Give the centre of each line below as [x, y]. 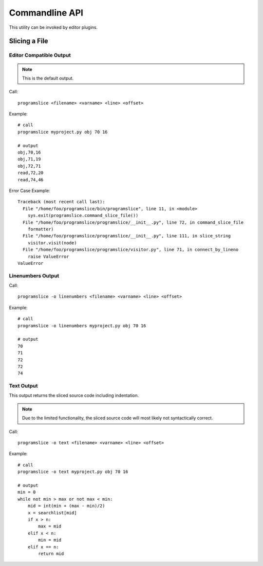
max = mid [50, 526]
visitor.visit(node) [52, 243]
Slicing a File [28, 41]
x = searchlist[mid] [52, 513]
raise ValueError [48, 256]
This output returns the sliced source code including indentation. [74, 395]
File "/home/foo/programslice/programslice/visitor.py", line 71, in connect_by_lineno [131, 250]
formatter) [41, 229]
